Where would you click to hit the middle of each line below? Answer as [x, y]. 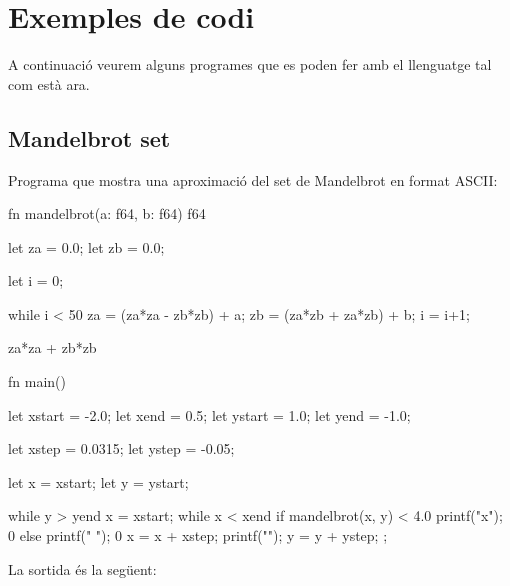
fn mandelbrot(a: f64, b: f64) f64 [107, 213]
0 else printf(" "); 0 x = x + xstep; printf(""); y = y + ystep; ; [198, 535]
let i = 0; [36, 280]
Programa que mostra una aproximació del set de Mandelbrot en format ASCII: [253, 179]
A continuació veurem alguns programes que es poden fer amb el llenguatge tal [250, 64]
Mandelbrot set [89, 137]
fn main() [37, 381]
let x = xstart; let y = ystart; [98, 481]
